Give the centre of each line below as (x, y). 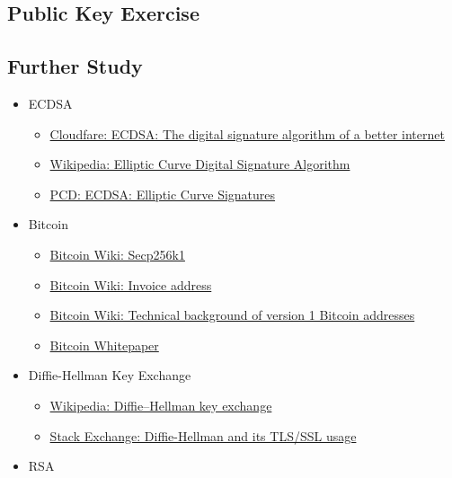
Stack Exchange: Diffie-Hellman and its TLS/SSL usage (203, 435)
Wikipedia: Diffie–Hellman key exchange (161, 405)
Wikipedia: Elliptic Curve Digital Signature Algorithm (200, 164)
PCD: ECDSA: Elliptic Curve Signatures (163, 194)
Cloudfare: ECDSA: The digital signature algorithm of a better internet (247, 133)
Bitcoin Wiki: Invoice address (131, 284)
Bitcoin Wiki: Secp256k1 (117, 254)
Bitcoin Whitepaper (104, 345)
